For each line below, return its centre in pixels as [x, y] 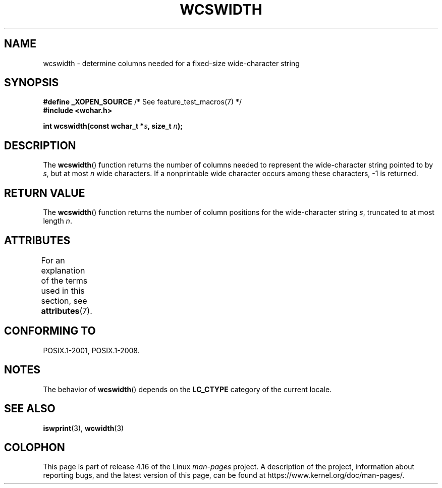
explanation [63, 270]
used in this [63, 290]
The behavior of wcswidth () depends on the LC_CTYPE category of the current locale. [187, 389]
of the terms [64, 280]
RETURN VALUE [45, 193]
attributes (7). [67, 311]
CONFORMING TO [50, 331]
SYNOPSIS [32, 83]
